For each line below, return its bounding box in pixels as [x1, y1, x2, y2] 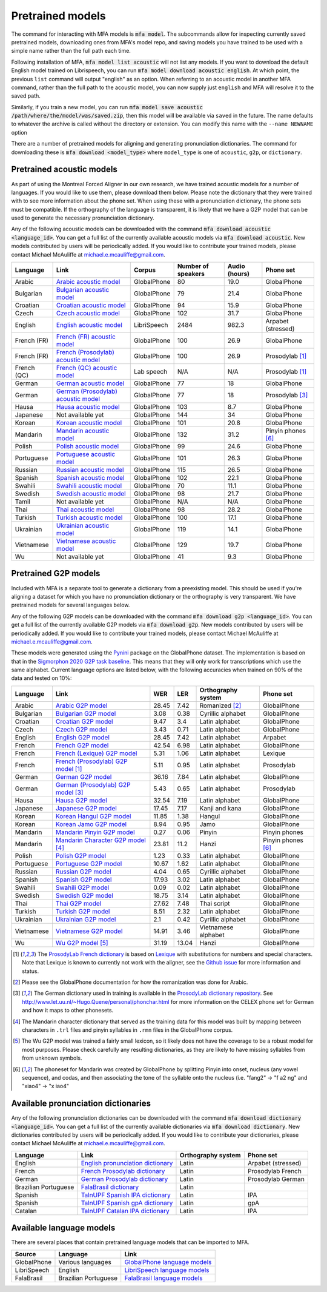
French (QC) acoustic [56, 364, 117, 372]
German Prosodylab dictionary [81, 1174, 168, 1183]
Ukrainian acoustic [56, 522, 110, 530]
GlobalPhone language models [124, 1257, 212, 1266]
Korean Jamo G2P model [55, 819, 127, 828]
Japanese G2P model [55, 804, 117, 812]
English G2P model [55, 733, 110, 741]
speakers [177, 270, 205, 278]
